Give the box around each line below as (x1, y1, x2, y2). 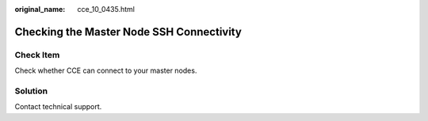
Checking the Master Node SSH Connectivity (14, 25, 242, 39)
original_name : (14, 5, 66, 13)
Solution (14, 85, 48, 96)
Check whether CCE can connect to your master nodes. (14, 66, 197, 75)
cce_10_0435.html (77, 5, 135, 13)
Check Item (14, 49, 60, 60)
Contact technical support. (14, 102, 102, 112)
